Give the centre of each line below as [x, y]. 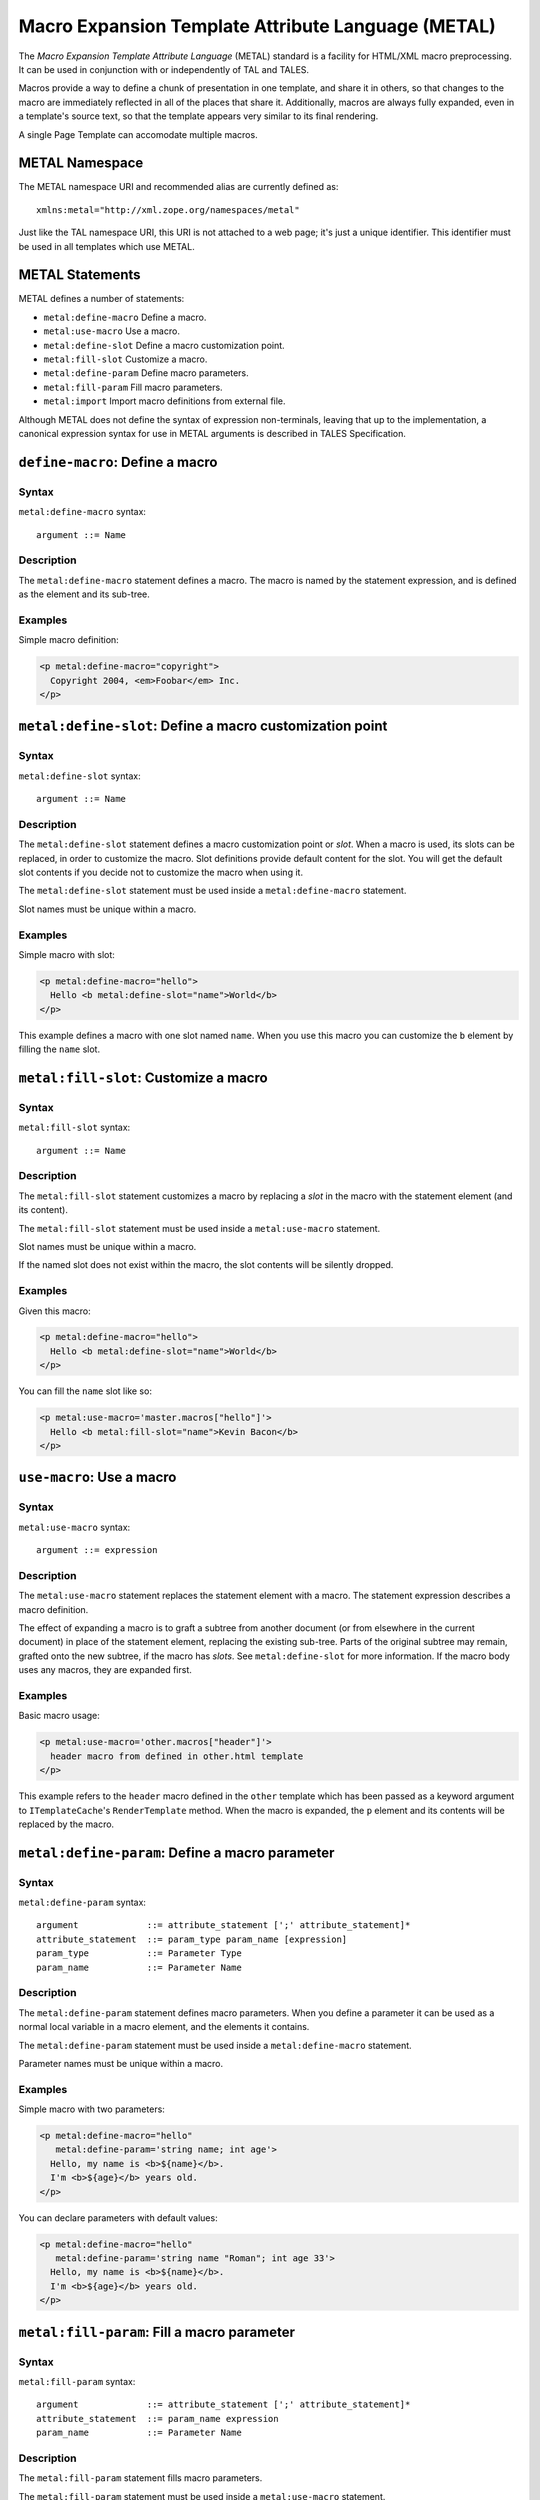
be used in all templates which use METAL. [106, 246]
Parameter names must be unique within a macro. [121, 2063]
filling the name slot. [59, 1049]
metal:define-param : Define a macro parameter [176, 1852]
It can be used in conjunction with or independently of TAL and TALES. [164, 69]
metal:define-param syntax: [82, 1902]
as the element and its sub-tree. [84, 594]
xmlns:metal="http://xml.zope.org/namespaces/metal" [168, 209]
